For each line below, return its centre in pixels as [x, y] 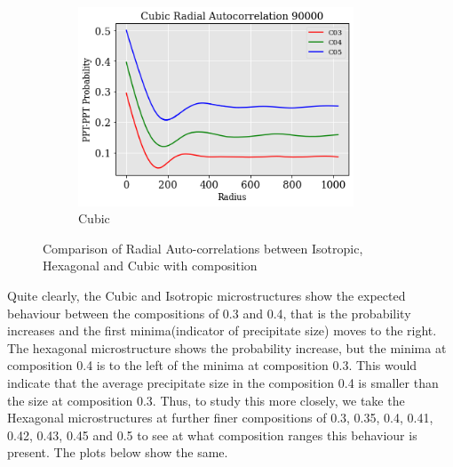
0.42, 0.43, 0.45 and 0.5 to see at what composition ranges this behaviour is [212, 435]
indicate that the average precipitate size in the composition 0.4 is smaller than [223, 382]
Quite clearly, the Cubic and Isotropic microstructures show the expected [207, 295]
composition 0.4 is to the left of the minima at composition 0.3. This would [212, 365]
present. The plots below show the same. [118, 452]
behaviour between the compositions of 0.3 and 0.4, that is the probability [209, 313]
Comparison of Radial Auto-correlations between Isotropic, [203, 248]
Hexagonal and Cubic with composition [150, 266]
